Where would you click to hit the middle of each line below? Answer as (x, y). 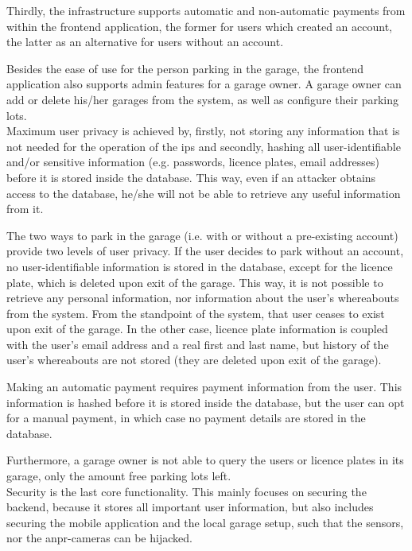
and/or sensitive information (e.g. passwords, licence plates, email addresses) (193, 162)
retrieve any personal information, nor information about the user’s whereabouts (203, 298)
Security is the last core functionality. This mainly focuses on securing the (187, 491)
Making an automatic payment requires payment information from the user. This (204, 387)
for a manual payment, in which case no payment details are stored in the (186, 418)
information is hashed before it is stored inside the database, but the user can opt (206, 402)
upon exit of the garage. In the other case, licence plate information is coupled (197, 329)
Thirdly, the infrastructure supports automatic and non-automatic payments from (206, 10)
